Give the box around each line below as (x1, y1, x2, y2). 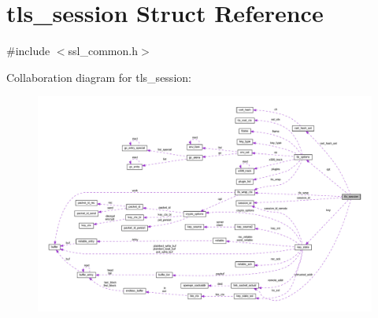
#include (6, 43, 50, 59)
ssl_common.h (68, 43, 138, 59)
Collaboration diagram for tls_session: (6, 68, 191, 85)
